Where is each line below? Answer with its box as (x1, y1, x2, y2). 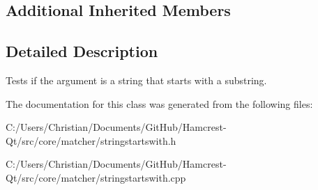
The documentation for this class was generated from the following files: (6, 96, 313, 111)
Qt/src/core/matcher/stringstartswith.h (6, 133, 176, 148)
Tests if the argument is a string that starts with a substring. (6, 72, 267, 87)
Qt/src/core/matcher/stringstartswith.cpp (6, 170, 186, 184)
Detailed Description (6, 40, 158, 62)
